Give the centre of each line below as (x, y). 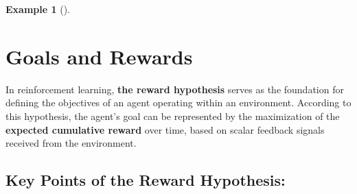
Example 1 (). (38, 9)
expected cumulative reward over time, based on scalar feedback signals (165, 129)
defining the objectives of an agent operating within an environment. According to (178, 102)
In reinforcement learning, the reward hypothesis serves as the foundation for (175, 89)
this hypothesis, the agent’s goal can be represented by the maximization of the (173, 116)
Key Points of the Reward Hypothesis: (146, 180)
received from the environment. (71, 143)
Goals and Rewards (99, 56)
